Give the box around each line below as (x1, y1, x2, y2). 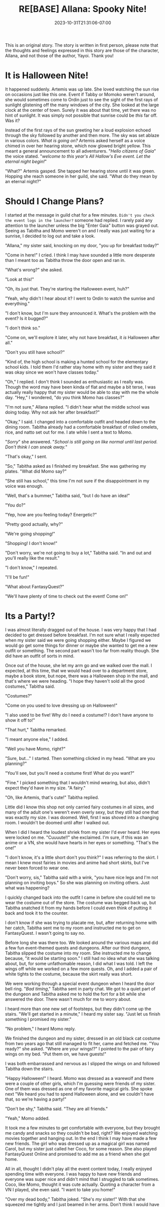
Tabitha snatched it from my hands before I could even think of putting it (5, 905, 152, 911)
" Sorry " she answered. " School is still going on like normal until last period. (5, 439, 158, 445)
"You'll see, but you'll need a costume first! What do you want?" (5, 770, 134, 776)
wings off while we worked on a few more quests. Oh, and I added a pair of (5, 966, 158, 972)
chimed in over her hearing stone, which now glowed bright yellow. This (5, 143, 151, 149)
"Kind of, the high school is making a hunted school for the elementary (5, 358, 149, 365)
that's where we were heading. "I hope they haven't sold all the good (5, 678, 145, 684)
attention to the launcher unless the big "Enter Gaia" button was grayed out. (5, 222, 159, 228)
